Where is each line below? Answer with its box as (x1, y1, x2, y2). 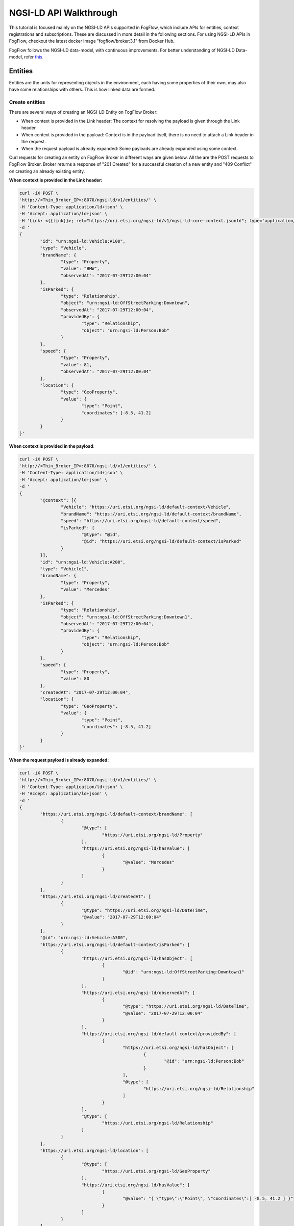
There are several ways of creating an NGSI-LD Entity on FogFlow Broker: (9, 109, 158, 115)
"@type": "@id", (81, 532, 121, 537)
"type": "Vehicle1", (40, 566, 90, 571)
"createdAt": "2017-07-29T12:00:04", (40, 690, 131, 695)
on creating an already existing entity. (9, 168, 85, 174)
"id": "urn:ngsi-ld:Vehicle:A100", (40, 238, 126, 244)
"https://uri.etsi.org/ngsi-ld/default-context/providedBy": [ (81, 1031, 237, 1037)
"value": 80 (60, 676, 90, 682)
